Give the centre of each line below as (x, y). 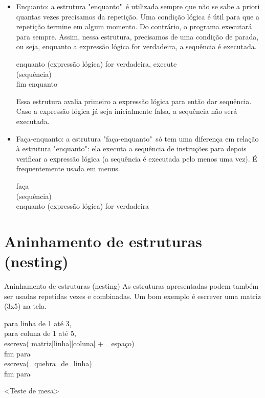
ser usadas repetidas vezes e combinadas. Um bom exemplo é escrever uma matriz (132, 296)
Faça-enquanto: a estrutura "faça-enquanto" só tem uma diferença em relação (137, 138)
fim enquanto (37, 84)
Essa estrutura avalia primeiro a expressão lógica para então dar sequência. (134, 101)
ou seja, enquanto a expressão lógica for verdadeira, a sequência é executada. (136, 46)
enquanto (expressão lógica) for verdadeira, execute (96, 63)
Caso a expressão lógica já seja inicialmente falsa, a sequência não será (127, 111)
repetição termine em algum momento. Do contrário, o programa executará (134, 26)
